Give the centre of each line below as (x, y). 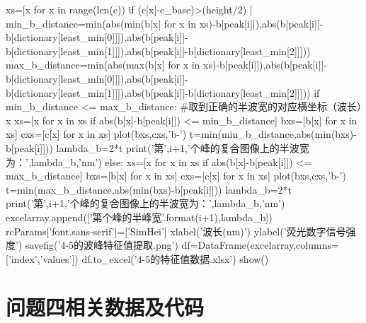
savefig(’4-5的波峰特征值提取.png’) (102, 245)
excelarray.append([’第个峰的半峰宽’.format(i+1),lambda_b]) (139, 217)
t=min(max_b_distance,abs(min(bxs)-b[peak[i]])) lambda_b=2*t (149, 189)
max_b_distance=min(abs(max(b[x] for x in (103, 65)
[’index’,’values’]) (42, 258)
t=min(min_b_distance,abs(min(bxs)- (273, 134)
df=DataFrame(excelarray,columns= (260, 245)
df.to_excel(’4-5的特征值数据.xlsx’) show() (175, 258)
